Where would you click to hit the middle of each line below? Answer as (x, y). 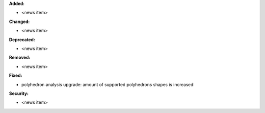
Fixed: (15, 75)
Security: (19, 93)
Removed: (20, 57)
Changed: (19, 22)
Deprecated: (22, 40)
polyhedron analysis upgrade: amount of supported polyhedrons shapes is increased (107, 84)
